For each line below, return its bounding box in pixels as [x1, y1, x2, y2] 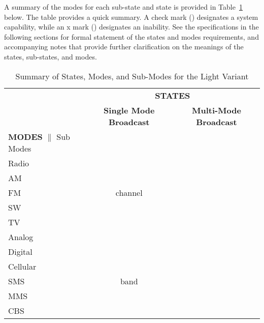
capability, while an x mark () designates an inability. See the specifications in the [4, 21, 259, 32]
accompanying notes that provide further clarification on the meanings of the [4, 41, 244, 52]
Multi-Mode [191, 104, 241, 116]
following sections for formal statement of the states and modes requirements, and [4, 31, 259, 42]
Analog [8, 230, 34, 243]
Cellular [8, 260, 37, 272]
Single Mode [104, 104, 155, 116]
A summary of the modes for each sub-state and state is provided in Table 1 [4, 2, 243, 12]
